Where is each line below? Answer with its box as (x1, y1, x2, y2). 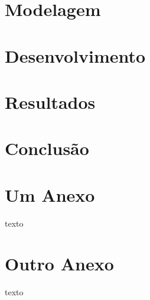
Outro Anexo (5, 251, 114, 276)
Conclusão (5, 136, 89, 160)
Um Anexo (5, 182, 95, 207)
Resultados (5, 89, 96, 114)
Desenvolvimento (5, 43, 146, 67)
